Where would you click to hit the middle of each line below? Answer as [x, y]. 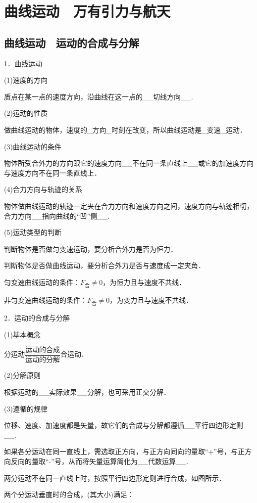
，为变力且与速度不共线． [151, 300]
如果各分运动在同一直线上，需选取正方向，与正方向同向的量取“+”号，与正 [125, 451]
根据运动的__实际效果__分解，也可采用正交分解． [87, 391]
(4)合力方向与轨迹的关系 [43, 189]
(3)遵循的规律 [26, 408]
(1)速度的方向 [26, 80]
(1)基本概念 [22, 334]
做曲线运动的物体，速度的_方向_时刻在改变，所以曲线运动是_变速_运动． [125, 129]
